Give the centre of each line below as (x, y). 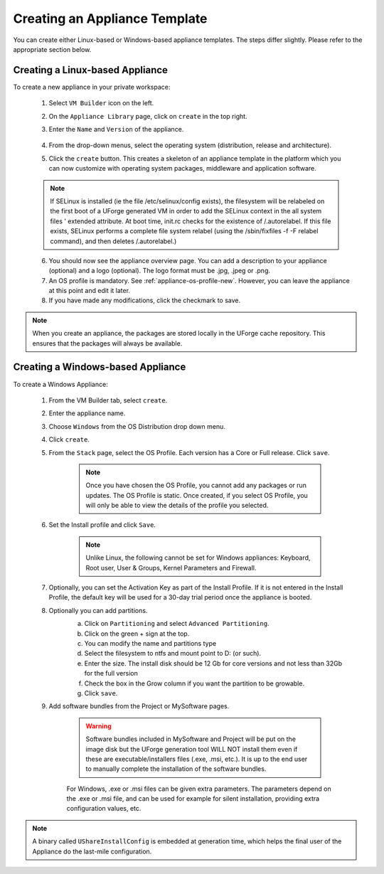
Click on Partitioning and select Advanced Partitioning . (177, 624)
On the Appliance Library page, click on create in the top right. (148, 116)
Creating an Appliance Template (110, 18)
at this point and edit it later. (90, 291)
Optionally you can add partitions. (98, 610)
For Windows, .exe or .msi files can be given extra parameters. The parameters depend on (199, 789)
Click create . (69, 439)
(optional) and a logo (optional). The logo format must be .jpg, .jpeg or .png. (159, 271)
